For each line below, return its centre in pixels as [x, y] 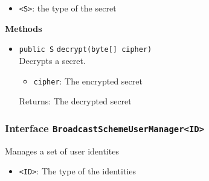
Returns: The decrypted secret [75, 101]
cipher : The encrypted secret [88, 81]
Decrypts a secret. [52, 60]
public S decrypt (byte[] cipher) [85, 50]
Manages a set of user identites [62, 151]
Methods [24, 28]
